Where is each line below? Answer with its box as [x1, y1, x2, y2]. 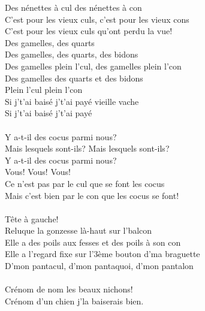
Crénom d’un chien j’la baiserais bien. [5, 294, 144, 307]
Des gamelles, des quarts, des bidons [5, 48, 138, 61]
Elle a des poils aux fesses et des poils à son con [5, 235, 181, 248]
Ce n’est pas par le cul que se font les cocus [5, 177, 165, 189]
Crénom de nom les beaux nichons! [5, 283, 133, 295]
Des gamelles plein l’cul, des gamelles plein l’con [5, 59, 182, 72]
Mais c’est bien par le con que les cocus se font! [5, 189, 179, 201]
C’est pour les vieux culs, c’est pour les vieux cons [5, 13, 189, 25]
